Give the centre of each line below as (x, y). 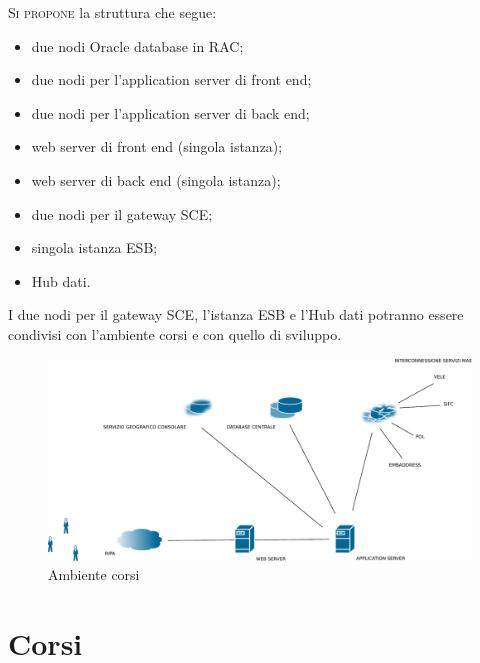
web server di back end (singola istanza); (156, 179)
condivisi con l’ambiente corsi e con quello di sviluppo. (175, 333)
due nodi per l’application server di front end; (171, 79)
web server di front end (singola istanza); (157, 146)
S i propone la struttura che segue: (112, 12)
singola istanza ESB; (94, 247)
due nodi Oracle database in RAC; (137, 45)
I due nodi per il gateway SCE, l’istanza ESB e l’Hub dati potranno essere (236, 314)
